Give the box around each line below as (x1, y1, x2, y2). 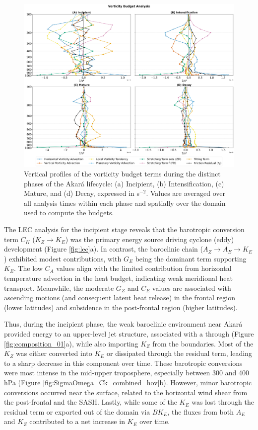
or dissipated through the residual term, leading (107, 348, 252, 358)
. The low (13, 263, 43, 273)
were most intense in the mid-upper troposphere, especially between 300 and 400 (4, 367, 249, 378)
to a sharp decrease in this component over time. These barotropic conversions (4, 357, 243, 368)
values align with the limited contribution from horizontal (56, 263, 232, 273)
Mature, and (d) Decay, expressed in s (24, 188, 140, 198)
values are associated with (152, 282, 231, 293)
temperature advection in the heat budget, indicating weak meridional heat (4, 273, 233, 283)
